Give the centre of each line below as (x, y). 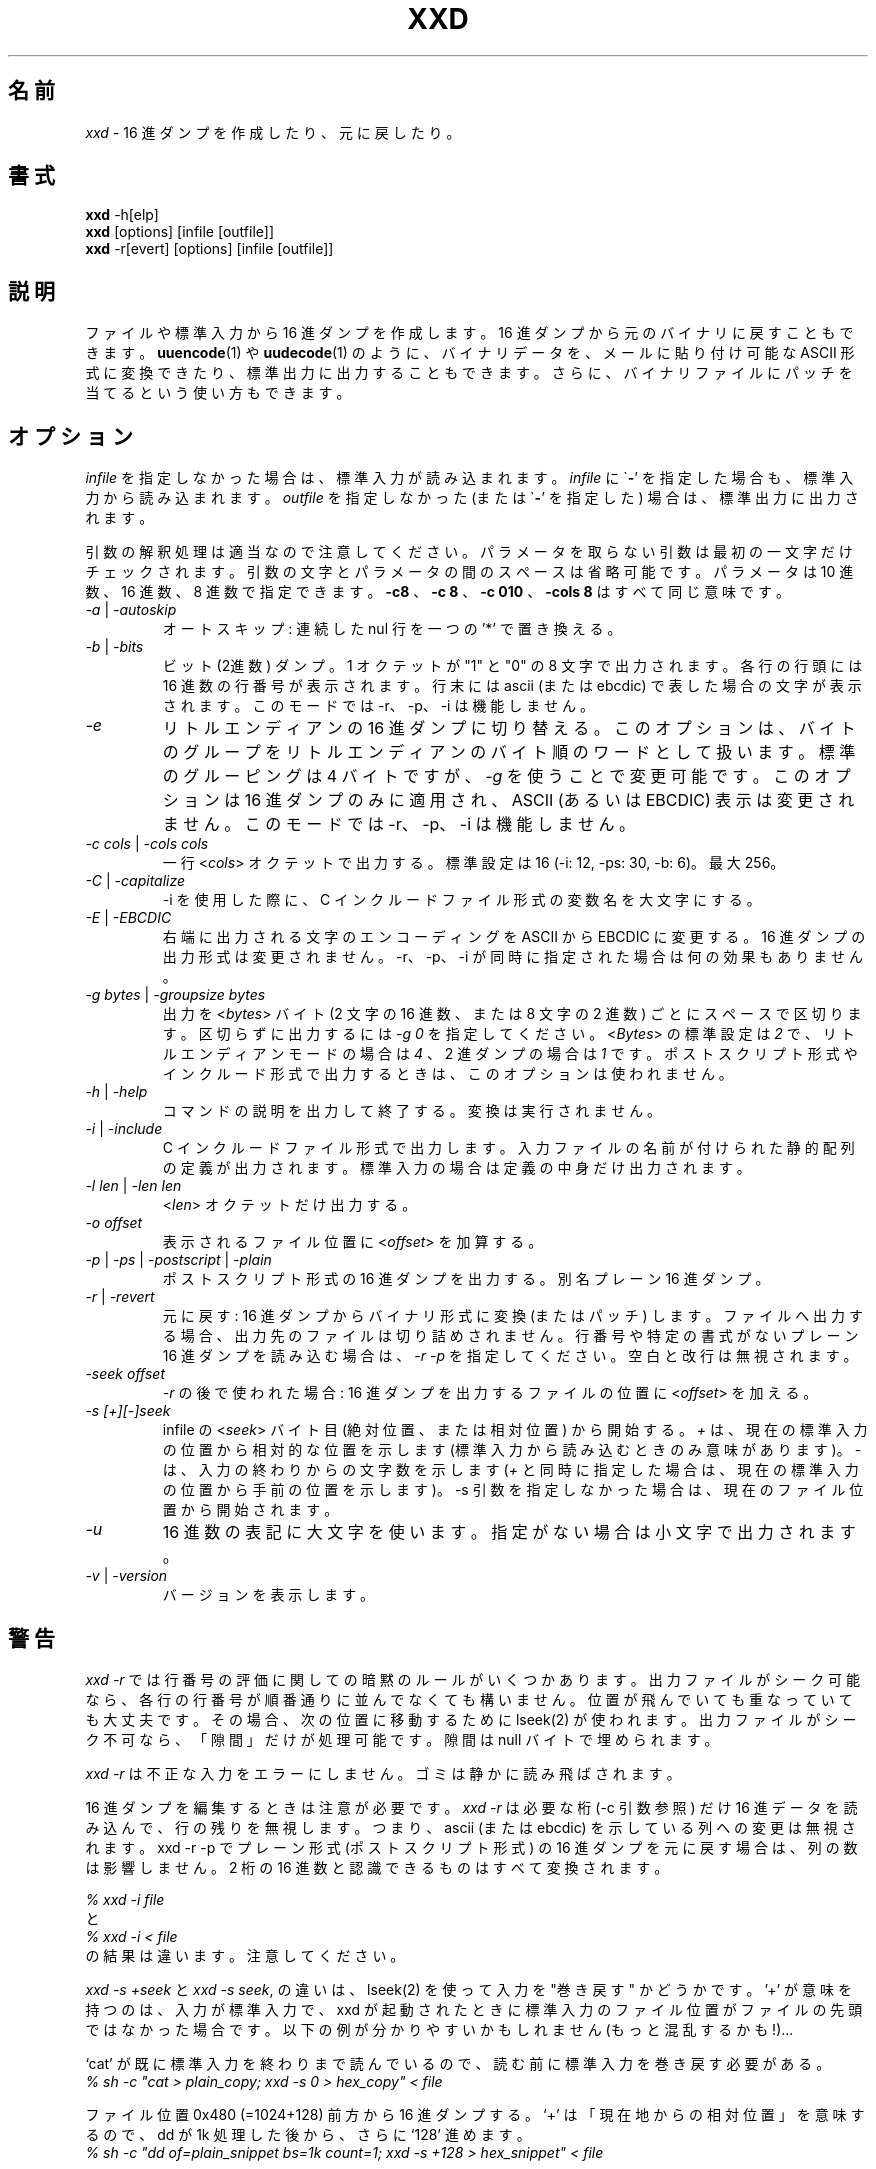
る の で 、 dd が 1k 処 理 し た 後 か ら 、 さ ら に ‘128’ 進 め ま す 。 (308, 2134)
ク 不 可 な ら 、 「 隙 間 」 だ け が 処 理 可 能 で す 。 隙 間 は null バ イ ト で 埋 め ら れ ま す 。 (402, 1739)
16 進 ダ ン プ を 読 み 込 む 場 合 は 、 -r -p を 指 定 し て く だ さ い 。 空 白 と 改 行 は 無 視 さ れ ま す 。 (510, 1356)
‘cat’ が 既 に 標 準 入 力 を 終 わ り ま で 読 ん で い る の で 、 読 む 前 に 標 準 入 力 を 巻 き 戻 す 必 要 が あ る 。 (458, 2063)
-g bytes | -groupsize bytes (175, 995)
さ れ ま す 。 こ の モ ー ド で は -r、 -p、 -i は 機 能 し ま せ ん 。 (378, 706)
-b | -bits (114, 647)
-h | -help (116, 1092)
